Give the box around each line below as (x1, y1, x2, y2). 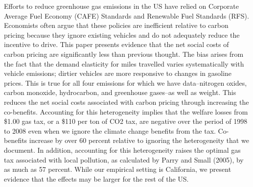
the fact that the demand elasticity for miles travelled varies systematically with (4, 58, 244, 69)
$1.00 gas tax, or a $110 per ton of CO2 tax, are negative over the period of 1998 (4, 116, 248, 126)
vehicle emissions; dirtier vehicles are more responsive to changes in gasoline (4, 68, 232, 78)
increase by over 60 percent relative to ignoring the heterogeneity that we (29, 135, 249, 145)
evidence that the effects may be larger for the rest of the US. (4, 173, 189, 184)
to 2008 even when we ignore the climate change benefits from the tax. (4, 125, 216, 136)
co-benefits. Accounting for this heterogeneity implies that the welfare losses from (4, 106, 248, 117)
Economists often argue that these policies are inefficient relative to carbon (4, 20, 229, 30)
